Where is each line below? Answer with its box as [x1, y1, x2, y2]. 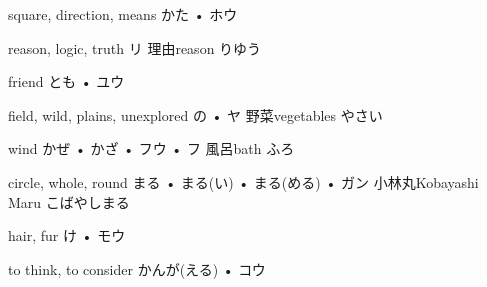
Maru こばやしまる [8, 191, 130, 212]
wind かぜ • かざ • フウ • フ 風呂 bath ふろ [8, 138, 295, 159]
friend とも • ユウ [8, 71, 125, 92]
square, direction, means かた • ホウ [8, 4, 238, 24]
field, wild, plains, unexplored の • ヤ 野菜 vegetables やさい [8, 104, 383, 125]
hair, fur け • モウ [8, 225, 126, 246]
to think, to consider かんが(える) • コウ [8, 258, 266, 279]
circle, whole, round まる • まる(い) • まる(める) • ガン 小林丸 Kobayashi [8, 171, 479, 192]
